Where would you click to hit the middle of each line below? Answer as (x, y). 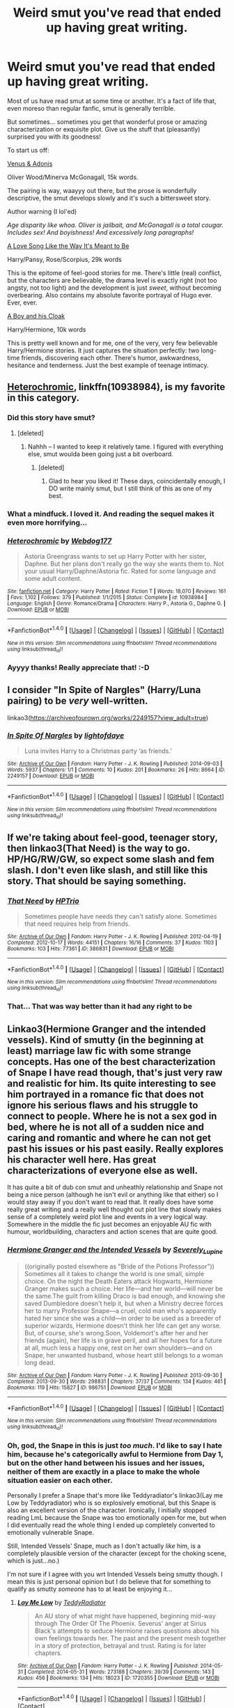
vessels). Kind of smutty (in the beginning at (106, 1040)
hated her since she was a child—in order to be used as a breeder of (123, 1318)
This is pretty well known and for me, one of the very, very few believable (112, 343)
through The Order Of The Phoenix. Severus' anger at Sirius (120, 1624)
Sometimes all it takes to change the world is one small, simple (114, 1273)
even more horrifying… (47, 522)
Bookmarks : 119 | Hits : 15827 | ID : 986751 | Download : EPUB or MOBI (90, 1388)
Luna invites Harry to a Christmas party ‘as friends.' (98, 751)
